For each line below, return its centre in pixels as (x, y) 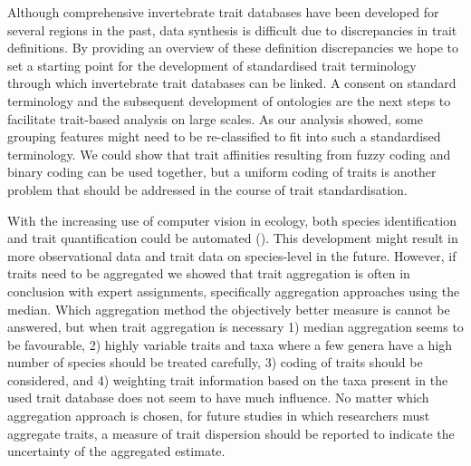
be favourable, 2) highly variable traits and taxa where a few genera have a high (230, 344)
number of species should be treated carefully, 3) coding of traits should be (215, 362)
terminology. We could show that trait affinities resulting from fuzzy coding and (229, 154)
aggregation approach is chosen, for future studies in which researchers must (219, 416)
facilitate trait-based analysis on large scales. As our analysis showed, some (215, 118)
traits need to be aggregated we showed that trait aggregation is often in (209, 273)
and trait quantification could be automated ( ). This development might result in (233, 238)
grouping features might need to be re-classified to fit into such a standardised (224, 136)
